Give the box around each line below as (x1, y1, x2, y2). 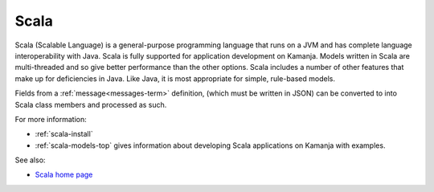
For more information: (14, 114, 88, 124)
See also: (14, 155, 46, 165)
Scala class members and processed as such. (14, 100, 167, 109)
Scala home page (35, 170, 93, 180)
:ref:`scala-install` (35, 129, 93, 139)
